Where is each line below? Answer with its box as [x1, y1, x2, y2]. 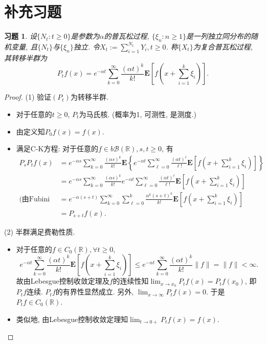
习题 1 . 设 [4, 31, 37, 41]
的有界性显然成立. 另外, [55, 286, 134, 297]
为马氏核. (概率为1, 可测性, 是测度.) [79, 108, 196, 119]
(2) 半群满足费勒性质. [4, 226, 75, 237]
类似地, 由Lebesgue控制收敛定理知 [16, 313, 128, 324]
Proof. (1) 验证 [4, 91, 52, 102]
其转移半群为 [4, 52, 47, 63]
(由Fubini [19, 195, 50, 203]
